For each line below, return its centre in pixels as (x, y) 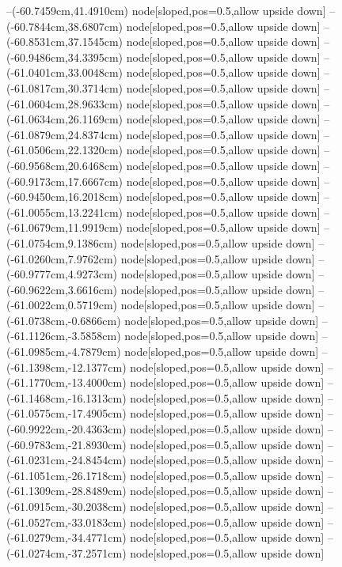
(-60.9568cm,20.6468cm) (65, 165)
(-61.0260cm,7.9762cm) (62, 258)
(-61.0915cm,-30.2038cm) (66, 506)
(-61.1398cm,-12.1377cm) (66, 367)
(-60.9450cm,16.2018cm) (65, 197)
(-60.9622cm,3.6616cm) (62, 289)
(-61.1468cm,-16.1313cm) (66, 397)
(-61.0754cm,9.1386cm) (62, 242)
